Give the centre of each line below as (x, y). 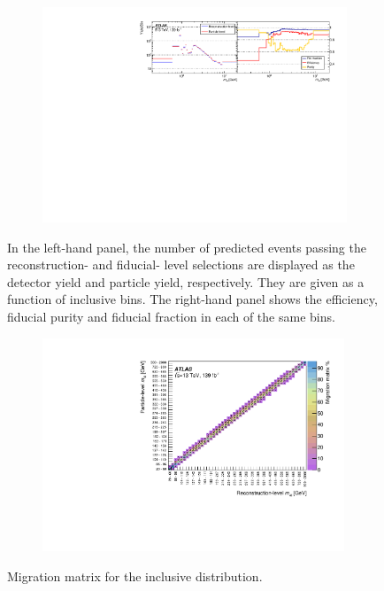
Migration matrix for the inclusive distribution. (135, 575)
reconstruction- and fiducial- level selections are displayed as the (181, 264)
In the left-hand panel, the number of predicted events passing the (187, 247)
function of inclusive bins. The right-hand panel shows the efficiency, (192, 299)
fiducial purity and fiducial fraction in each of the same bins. (171, 317)
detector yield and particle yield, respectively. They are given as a (186, 281)
